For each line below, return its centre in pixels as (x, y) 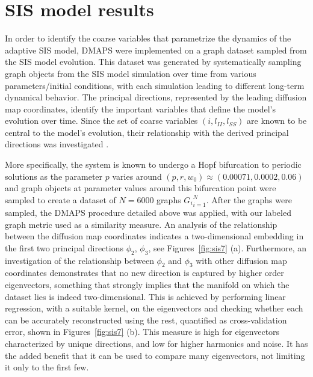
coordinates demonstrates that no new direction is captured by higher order (144, 273)
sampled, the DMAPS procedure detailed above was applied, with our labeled (148, 213)
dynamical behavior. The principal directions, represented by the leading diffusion (156, 97)
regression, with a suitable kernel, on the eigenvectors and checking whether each (154, 308)
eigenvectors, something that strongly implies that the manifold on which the (147, 285)
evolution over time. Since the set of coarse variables (101, 121)
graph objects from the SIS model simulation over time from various (131, 73)
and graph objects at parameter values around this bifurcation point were (141, 188)
